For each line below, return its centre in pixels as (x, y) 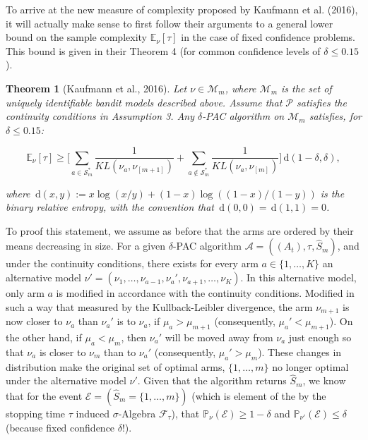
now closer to (34, 321)
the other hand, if (44, 337)
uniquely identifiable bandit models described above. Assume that (144, 102)
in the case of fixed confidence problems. (268, 37)
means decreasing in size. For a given (86, 246)
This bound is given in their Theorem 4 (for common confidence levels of (163, 50)
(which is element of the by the (259, 395)
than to (120, 352)
